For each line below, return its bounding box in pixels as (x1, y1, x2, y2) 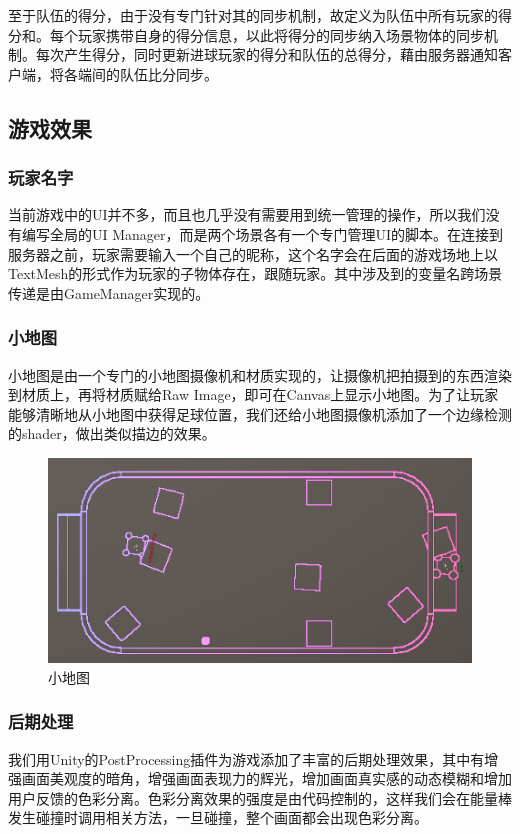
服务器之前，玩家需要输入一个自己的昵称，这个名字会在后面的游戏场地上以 (8, 243, 498, 264)
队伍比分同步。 (119, 63, 218, 84)
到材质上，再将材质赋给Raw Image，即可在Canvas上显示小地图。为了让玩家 (8, 384, 499, 405)
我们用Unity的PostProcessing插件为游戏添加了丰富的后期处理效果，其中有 (8, 748, 485, 769)
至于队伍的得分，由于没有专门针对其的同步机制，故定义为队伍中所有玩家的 (8, 5, 498, 25)
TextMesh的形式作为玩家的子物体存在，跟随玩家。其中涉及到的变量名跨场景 (8, 263, 503, 284)
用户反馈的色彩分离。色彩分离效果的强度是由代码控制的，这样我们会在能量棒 (8, 787, 512, 808)
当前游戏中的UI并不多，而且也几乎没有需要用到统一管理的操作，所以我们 (8, 204, 486, 225)
